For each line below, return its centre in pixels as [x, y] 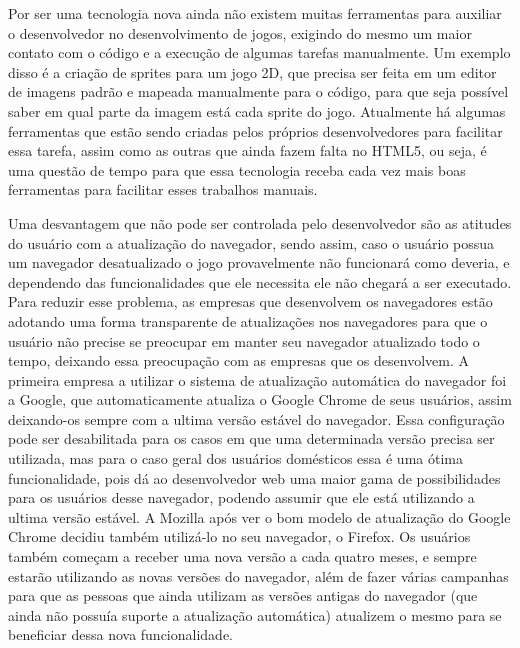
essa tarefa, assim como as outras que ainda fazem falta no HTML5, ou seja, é [247, 150]
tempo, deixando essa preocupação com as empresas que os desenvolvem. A [238, 360]
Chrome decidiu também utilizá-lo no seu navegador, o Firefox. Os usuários [239, 536]
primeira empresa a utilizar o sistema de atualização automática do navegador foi [257, 379]
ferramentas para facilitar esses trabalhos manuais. [163, 189]
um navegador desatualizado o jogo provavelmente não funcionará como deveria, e [259, 262]
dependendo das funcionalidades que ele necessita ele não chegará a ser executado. [260, 281]
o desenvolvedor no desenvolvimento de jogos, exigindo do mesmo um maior [240, 32]
